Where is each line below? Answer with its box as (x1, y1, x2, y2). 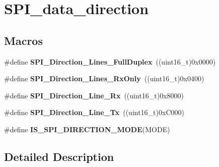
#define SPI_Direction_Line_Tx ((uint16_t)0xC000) (4, 107, 184, 118)
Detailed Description (4, 148, 114, 164)
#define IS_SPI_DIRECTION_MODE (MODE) (4, 124, 170, 134)
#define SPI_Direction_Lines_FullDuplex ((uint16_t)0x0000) (4, 56, 216, 67)
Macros (4, 32, 43, 48)
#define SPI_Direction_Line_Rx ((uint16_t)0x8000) (4, 90, 184, 100)
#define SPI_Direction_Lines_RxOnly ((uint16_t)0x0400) (4, 73, 204, 84)
